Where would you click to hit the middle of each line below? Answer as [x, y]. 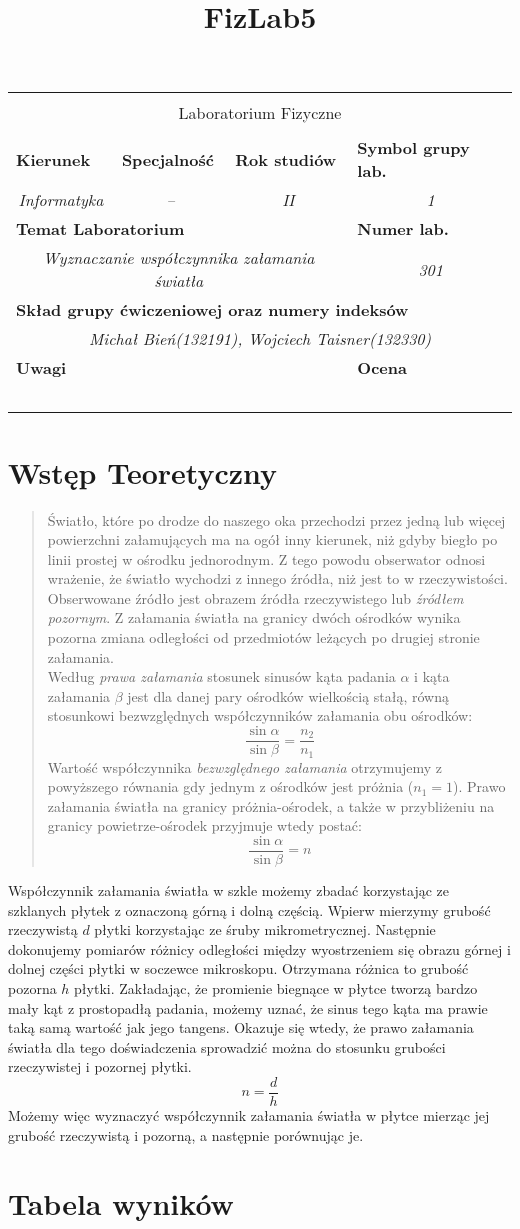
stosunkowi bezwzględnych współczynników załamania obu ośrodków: [260, 715]
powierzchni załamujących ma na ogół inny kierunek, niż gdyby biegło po [272, 539]
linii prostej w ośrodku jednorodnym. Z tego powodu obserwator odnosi [266, 558]
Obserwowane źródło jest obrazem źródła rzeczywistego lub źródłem [255, 597]
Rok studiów [286, 159]
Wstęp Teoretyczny [143, 471]
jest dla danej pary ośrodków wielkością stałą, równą [288, 695]
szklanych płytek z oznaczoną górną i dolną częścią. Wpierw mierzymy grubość [249, 909]
